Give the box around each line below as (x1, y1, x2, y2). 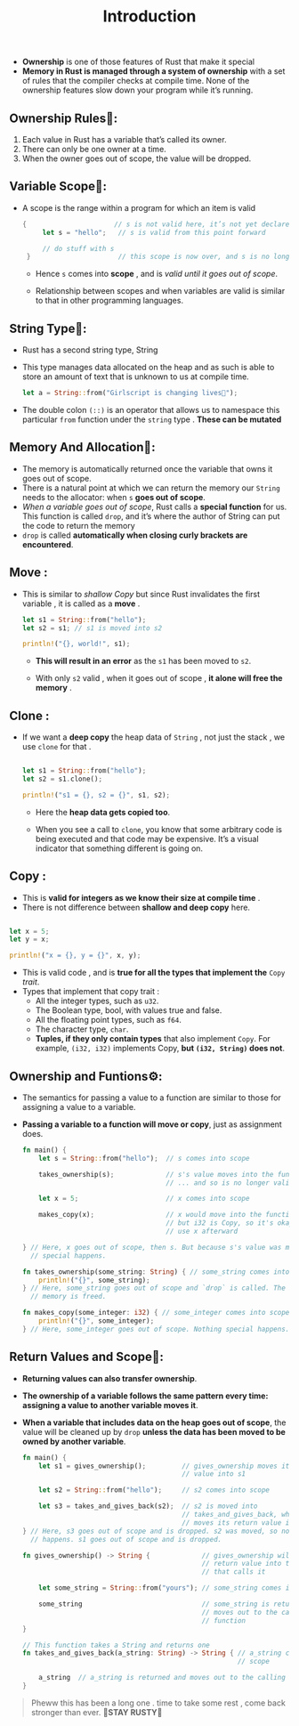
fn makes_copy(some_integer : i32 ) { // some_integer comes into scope (21, 1309, 290, 1317)
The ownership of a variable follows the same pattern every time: (21, 1390, 269, 1401)
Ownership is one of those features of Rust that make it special (21, 56, 255, 68)
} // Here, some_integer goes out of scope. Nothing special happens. (21, 1325, 290, 1333)
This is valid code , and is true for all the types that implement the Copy (21, 968, 286, 978)
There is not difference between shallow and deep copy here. (21, 902, 251, 912)
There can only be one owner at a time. (21, 144, 166, 154)
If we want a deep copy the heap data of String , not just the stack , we (21, 732, 286, 742)
